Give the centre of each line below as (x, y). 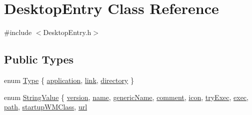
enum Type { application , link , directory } (69, 80)
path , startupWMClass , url (46, 107)
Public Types (39, 59)
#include (18, 32)
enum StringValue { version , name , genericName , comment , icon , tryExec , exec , (126, 97)
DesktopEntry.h (67, 32)
